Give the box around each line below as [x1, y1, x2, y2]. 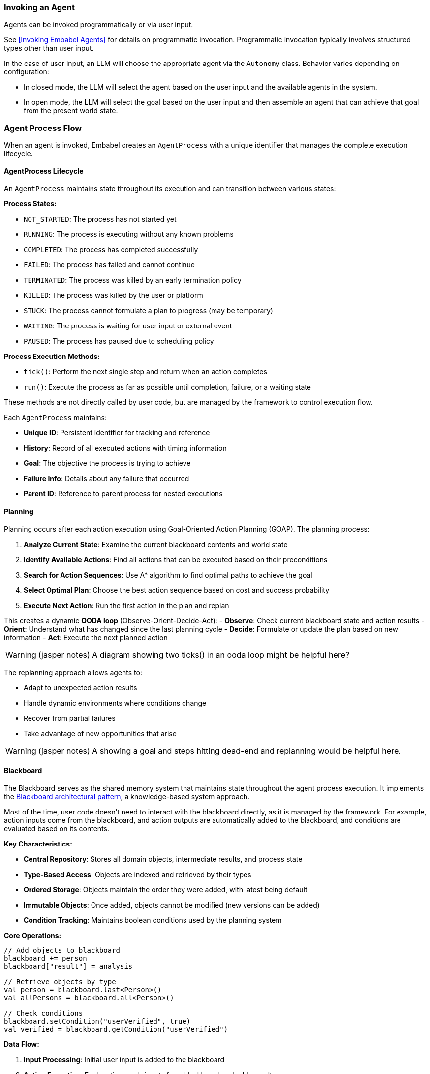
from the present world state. [24, 106, 118, 115]
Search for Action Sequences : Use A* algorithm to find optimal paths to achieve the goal [24, 570, 312, 579]
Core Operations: [4, 931, 61, 940]
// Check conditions [4, 1009, 83, 1017]
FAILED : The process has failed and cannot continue [24, 260, 195, 269]
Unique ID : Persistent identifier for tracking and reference [24, 428, 210, 437]
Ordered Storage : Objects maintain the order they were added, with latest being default [24, 885, 307, 894]
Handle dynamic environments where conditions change [24, 698, 207, 707]
